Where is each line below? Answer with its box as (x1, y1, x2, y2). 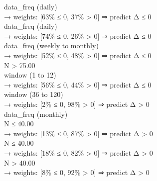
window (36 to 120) (4, 89, 63, 99)
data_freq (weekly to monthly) (4, 40, 99, 51)
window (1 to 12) (4, 70, 56, 80)
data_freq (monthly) (4, 108, 68, 119)
